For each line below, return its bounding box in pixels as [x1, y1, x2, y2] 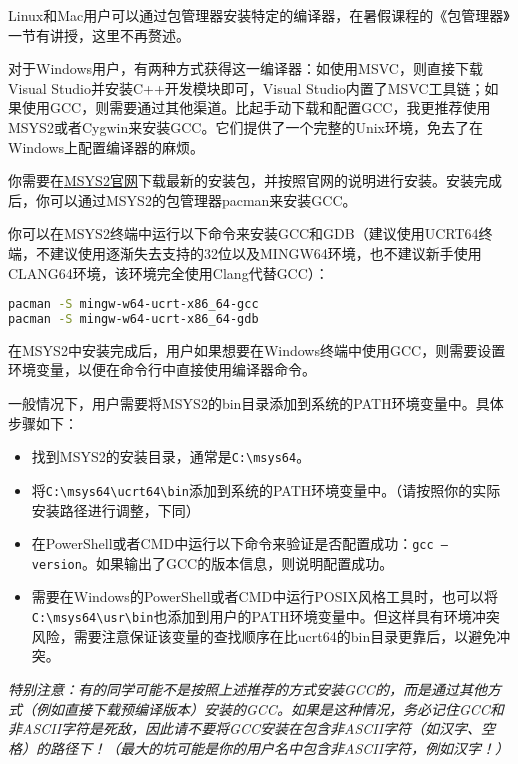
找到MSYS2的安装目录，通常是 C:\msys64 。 [31, 446, 311, 467]
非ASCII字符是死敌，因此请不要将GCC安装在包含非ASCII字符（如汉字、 [8, 718, 482, 739]
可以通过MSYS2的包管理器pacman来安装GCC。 [49, 189, 357, 210]
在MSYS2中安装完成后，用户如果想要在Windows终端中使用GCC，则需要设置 [8, 339, 506, 360]
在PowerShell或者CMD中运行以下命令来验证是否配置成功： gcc [31, 533, 434, 554]
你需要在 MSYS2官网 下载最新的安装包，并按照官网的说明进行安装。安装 [8, 170, 474, 191]
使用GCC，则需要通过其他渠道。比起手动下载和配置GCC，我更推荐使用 [21, 97, 491, 118]
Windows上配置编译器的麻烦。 [8, 136, 205, 157]
